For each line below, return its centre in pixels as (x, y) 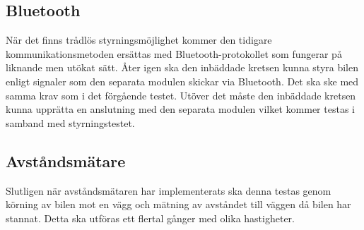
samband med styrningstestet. (70, 122)
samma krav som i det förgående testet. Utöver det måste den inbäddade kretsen (181, 95)
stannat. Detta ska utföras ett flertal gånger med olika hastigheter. (150, 218)
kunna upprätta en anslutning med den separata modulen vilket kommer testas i (180, 109)
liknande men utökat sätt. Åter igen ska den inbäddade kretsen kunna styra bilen (182, 67)
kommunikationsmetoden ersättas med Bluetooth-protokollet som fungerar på (174, 53)
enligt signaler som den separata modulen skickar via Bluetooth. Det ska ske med (182, 81)
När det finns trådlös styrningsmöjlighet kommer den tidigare (139, 40)
